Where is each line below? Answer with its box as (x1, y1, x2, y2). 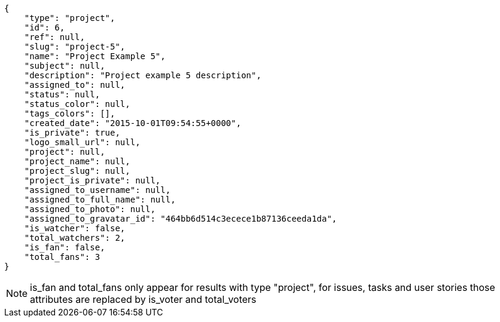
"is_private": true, (24, 128, 120, 137)
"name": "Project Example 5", (24, 51, 166, 61)
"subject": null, (24, 61, 105, 70)
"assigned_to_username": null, (24, 185, 171, 195)
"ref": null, (24, 32, 85, 42)
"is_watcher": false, (24, 223, 126, 233)
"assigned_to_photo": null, (24, 204, 156, 214)
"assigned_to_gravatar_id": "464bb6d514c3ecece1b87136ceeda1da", (24, 214, 337, 223)
